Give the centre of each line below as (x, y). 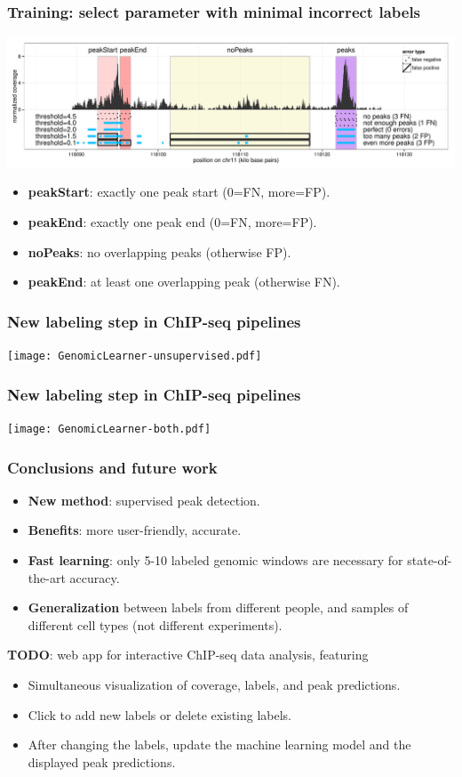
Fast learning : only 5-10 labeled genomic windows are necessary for (215, 560)
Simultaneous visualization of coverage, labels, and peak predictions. (214, 684)
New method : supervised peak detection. (144, 500)
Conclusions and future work (112, 467)
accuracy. (95, 577)
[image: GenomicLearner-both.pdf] (109, 429)
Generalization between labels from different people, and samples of (218, 607)
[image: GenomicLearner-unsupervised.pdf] (135, 356)
